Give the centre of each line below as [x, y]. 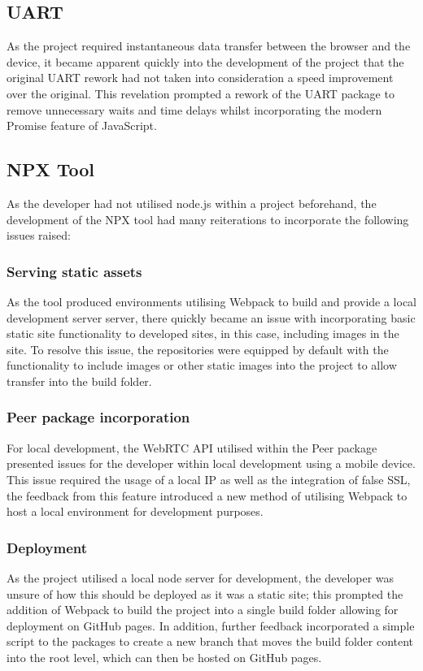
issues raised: [39, 235]
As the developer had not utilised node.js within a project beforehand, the [192, 203]
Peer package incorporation [98, 417]
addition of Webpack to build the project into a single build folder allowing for [203, 610]
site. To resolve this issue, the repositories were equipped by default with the [198, 349]
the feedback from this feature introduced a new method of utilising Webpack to [207, 495]
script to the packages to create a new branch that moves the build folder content [210, 641]
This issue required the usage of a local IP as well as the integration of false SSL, [209, 479]
